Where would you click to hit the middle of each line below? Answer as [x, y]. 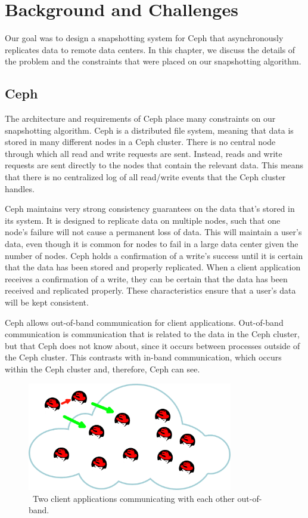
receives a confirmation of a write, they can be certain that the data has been [146, 278]
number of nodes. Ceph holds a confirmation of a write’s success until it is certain [154, 255]
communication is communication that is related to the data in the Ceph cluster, [152, 334]
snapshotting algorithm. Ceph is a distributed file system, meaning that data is [149, 130]
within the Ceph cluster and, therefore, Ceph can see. [102, 369]
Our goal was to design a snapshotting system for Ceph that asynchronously [144, 38]
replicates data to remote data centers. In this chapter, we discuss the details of [150, 49]
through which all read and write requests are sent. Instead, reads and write [144, 153]
